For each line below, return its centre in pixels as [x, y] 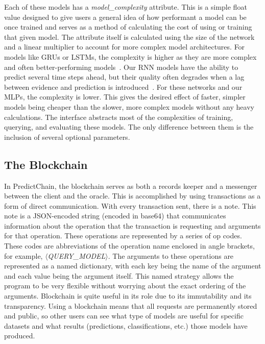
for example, [23, 255]
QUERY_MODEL [77, 255]
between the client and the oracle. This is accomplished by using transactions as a [132, 196]
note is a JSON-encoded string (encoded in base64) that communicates [115, 216]
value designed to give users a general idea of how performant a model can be [125, 17]
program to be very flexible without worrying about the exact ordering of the [125, 286]
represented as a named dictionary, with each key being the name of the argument [133, 266]
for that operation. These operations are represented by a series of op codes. [123, 236]
